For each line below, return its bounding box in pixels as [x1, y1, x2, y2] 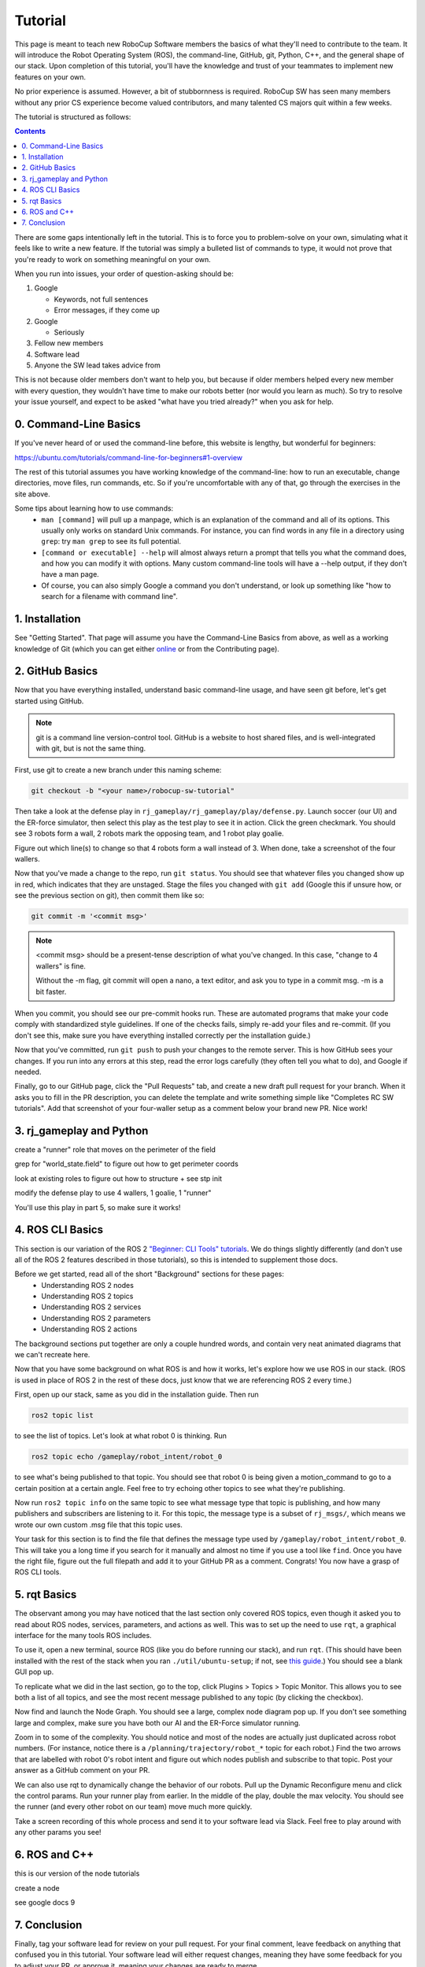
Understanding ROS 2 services [41, 1302, 142, 1312]
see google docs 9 [14, 1897, 76, 1907]
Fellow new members [34, 338, 104, 348]
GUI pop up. [14, 1667, 54, 1677]
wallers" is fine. [35, 961, 87, 971]
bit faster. [35, 987, 67, 996]
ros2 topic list [31, 1411, 94, 1420]
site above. [14, 489, 50, 499]
